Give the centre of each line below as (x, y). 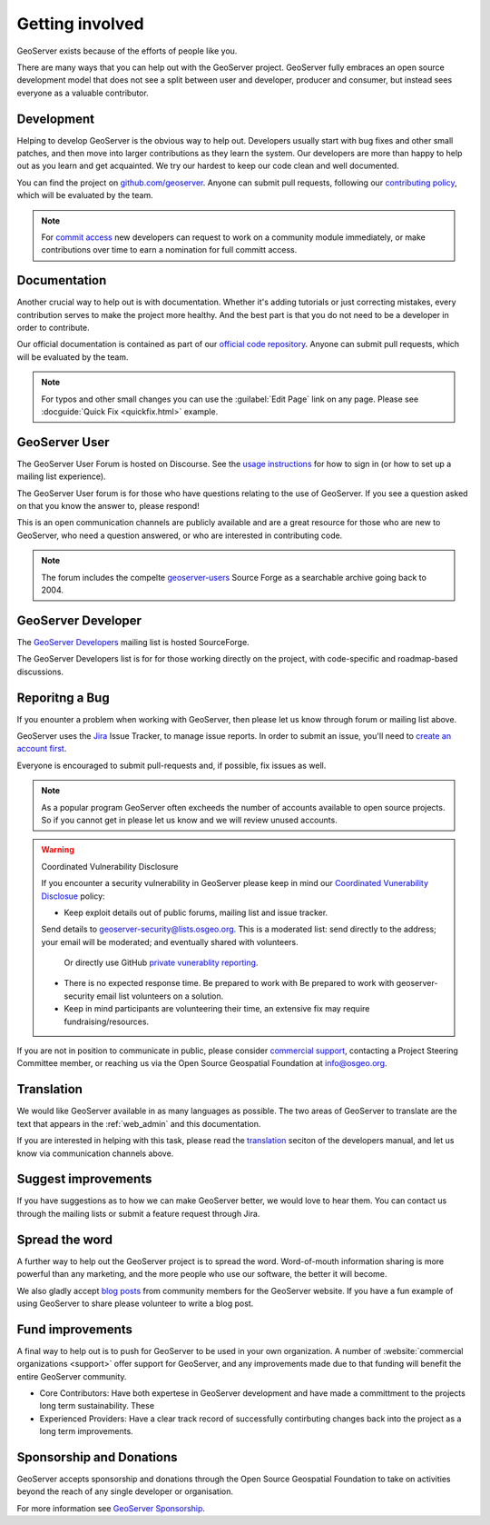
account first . (42, 749)
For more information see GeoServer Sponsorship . (111, 1508)
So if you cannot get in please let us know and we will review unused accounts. (189, 820)
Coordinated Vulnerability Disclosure (110, 866)
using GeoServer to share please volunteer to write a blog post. (135, 1303)
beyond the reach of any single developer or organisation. (125, 1491)
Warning (58, 850)
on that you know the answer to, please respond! (108, 506)
